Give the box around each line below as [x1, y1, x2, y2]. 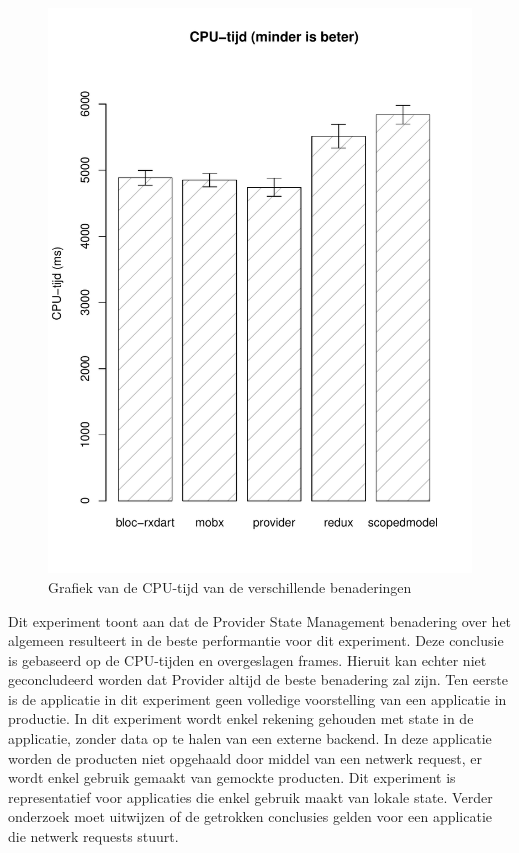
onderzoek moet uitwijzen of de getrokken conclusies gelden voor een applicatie [8, 806, 493, 827]
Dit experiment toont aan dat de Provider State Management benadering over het [8, 610, 512, 631]
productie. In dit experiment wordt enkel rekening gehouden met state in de [8, 708, 474, 729]
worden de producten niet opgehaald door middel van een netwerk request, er [8, 747, 482, 768]
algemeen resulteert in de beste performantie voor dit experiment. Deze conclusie [8, 630, 504, 651]
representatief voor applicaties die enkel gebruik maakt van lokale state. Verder [8, 786, 493, 807]
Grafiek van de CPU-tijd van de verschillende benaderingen [48, 576, 412, 597]
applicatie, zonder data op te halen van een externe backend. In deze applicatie [8, 728, 492, 749]
